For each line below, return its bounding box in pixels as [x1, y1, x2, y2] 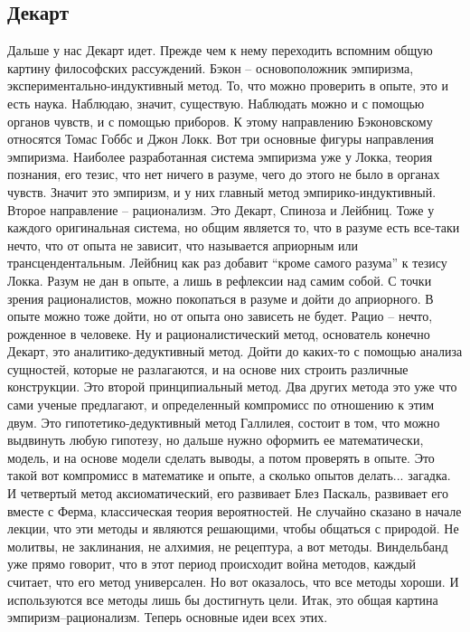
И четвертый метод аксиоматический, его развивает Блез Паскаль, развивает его [7, 484, 448, 503]
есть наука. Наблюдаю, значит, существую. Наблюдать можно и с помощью [7, 93, 425, 112]
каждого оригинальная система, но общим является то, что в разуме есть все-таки [7, 218, 460, 237]
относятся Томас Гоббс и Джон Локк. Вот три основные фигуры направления [7, 129, 435, 148]
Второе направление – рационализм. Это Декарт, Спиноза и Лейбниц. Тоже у [7, 200, 435, 219]
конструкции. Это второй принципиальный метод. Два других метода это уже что [7, 377, 457, 396]
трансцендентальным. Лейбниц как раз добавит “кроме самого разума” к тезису [7, 253, 447, 272]
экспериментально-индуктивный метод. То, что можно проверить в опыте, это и [7, 76, 448, 95]
